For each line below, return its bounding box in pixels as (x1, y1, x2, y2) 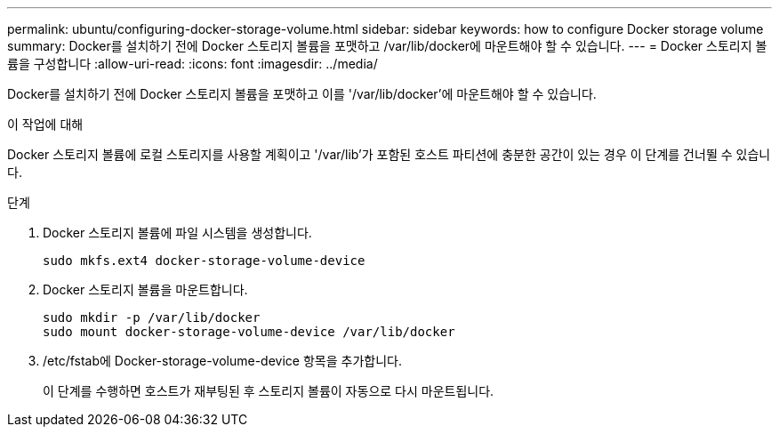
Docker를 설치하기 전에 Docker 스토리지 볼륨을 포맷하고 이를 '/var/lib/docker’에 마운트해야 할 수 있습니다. (7, 86, 597, 101)
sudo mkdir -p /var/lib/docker (43, 310, 261, 325)
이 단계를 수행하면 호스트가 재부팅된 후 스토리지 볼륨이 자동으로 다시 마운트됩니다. (43, 383, 494, 398)
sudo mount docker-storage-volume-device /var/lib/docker (43, 325, 455, 339)
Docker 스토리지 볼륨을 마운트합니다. (43, 282, 248, 297)
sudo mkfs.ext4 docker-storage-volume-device (43, 253, 365, 268)
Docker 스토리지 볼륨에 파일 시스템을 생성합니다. (43, 225, 312, 240)
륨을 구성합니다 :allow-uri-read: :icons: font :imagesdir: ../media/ (7, 56, 378, 71)
